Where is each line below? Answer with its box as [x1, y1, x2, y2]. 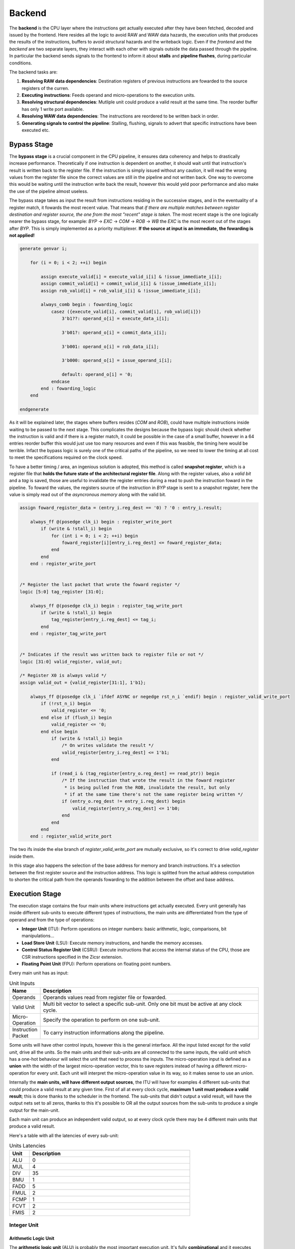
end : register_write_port [30, 561, 97, 567]
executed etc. [21, 127, 50, 133]
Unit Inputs [9, 980, 35, 987]
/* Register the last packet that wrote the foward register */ [19, 582, 180, 588]
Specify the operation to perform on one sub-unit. [43, 1017, 160, 1024]
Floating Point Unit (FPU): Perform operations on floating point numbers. [21, 961, 172, 967]
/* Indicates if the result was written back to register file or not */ [19, 652, 204, 657]
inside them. [9, 853, 35, 859]
